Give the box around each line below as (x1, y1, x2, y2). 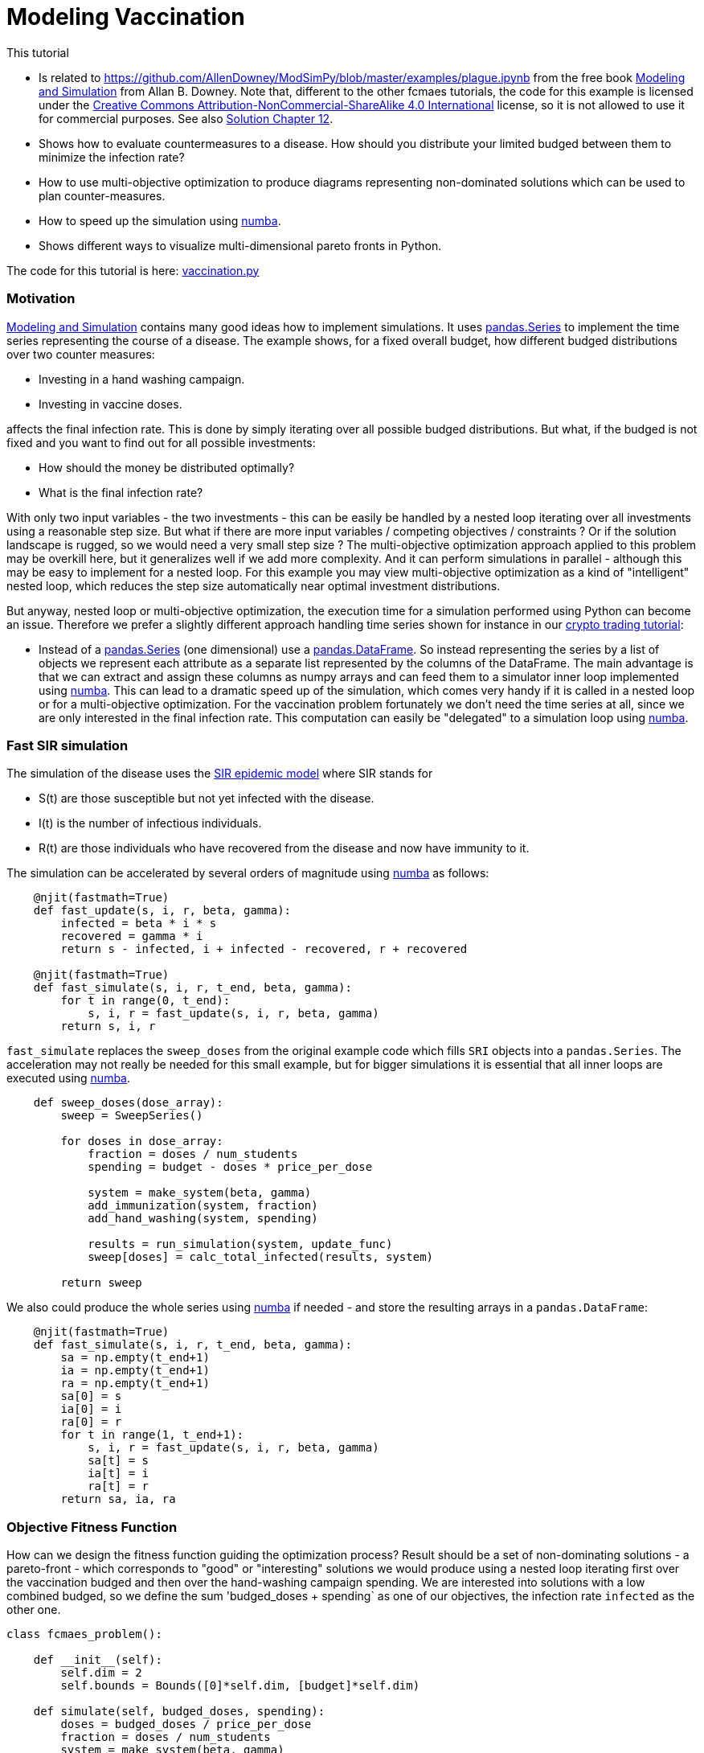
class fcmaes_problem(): (6, 1628, 162, 1640)
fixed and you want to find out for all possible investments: (6, 435, 316, 450)
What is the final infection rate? (39, 485, 203, 499)
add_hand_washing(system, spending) (88, 1212, 318, 1225)
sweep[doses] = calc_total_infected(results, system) (88, 1250, 434, 1264)
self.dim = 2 (60, 1666, 142, 1679)
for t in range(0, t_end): (60, 994, 231, 1008)
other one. (6, 1603, 61, 1616)
